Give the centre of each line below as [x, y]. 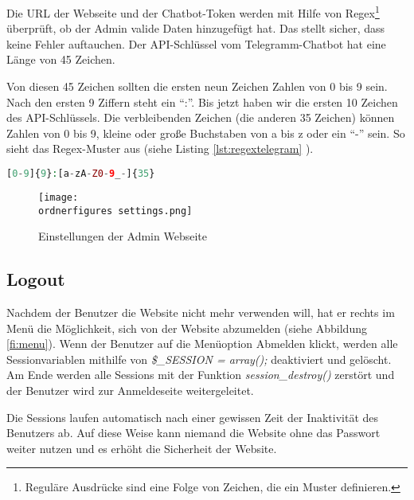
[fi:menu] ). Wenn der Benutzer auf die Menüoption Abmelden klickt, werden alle [202, 344]
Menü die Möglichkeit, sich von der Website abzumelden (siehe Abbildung [187, 328]
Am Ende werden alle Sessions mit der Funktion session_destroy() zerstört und [201, 375]
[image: [59, 197]
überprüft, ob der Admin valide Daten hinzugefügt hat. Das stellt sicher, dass [196, 28]
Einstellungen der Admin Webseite [123, 236]
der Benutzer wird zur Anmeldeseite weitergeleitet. [130, 390]
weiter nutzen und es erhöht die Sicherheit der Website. [142, 448]
